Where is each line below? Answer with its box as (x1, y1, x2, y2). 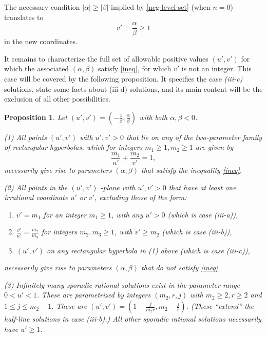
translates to (4, 11, 44, 22)
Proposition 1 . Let (4, 111, 67, 122)
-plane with (100, 182, 136, 192)
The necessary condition (4, 2, 80, 12)
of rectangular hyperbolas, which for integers (4, 142, 143, 152)
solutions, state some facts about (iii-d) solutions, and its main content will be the (4, 83, 263, 94)
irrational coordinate (4, 192, 68, 203)
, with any (111, 209, 143, 220)
